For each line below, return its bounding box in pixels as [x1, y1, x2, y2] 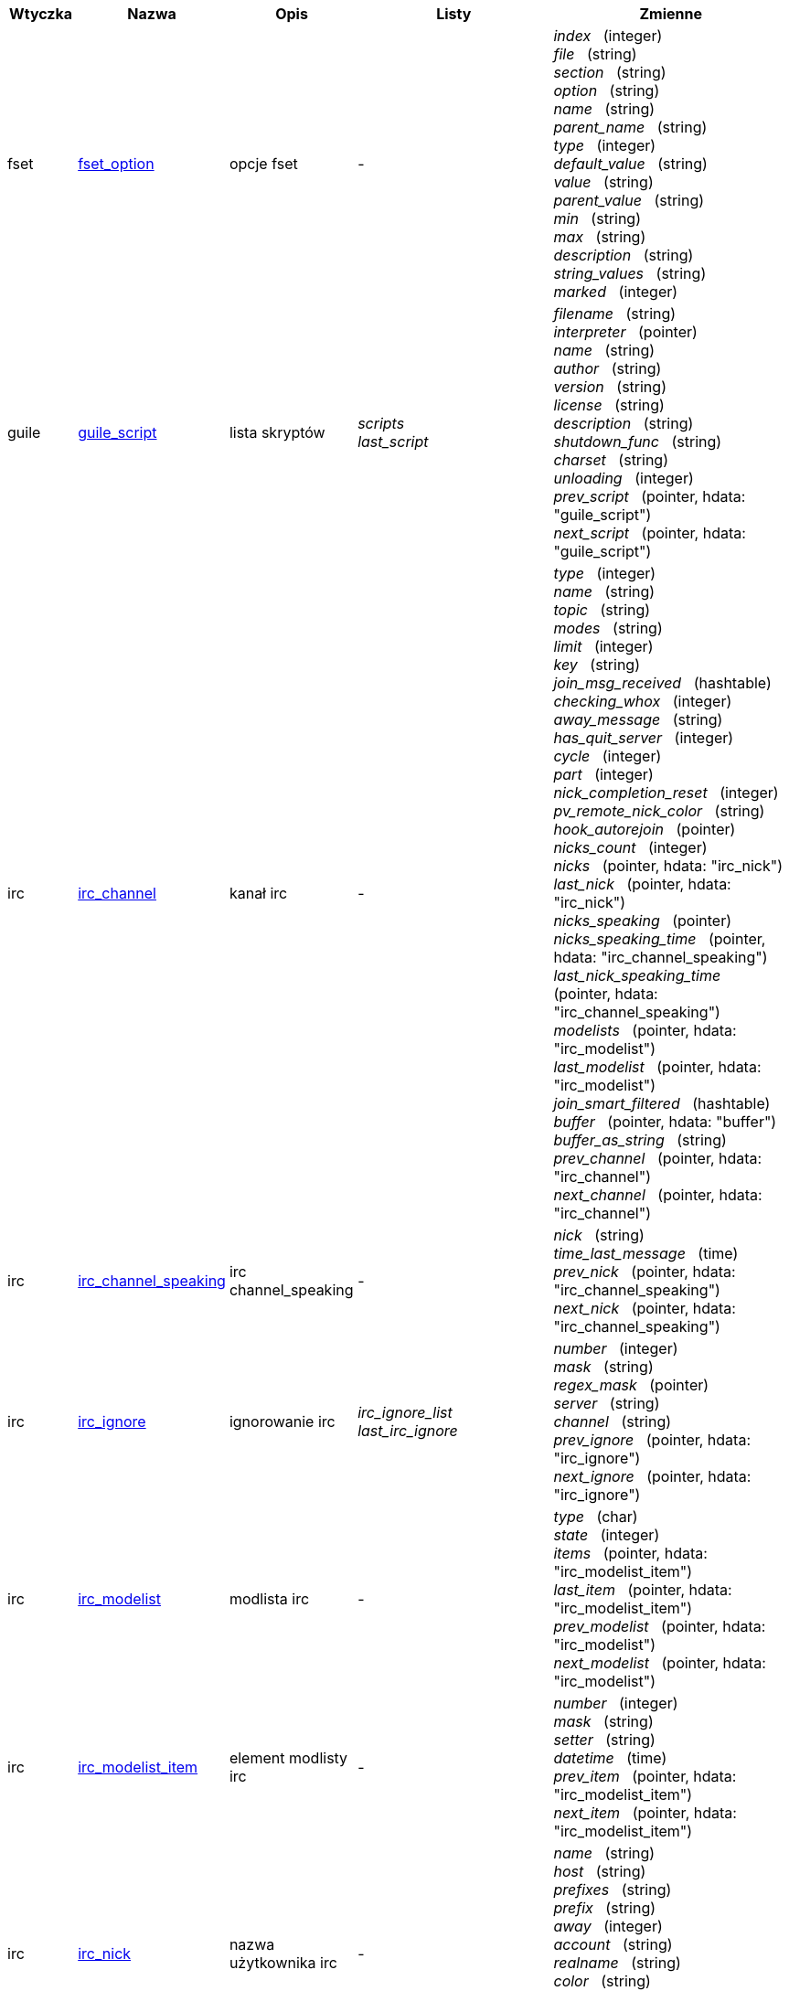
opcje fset [229, 154, 298, 173]
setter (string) [553, 1730, 656, 1749]
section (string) [553, 63, 666, 81]
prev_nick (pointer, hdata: [553, 1262, 736, 1281]
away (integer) [553, 1917, 663, 1935]
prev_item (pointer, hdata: [553, 1767, 737, 1785]
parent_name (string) [553, 118, 708, 136]
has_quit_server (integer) [553, 729, 734, 747]
